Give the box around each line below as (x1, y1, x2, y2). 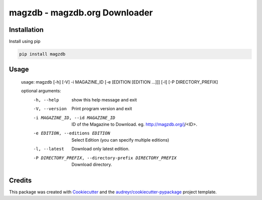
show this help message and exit (71, 97, 137, 102)
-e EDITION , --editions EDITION (33, 130, 110, 136)
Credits (9, 176, 32, 185)
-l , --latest (33, 146, 65, 152)
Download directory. (71, 161, 113, 167)
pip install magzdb (19, 51, 65, 57)
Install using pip (9, 39, 41, 44)
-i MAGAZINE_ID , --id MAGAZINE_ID (33, 115, 115, 120)
